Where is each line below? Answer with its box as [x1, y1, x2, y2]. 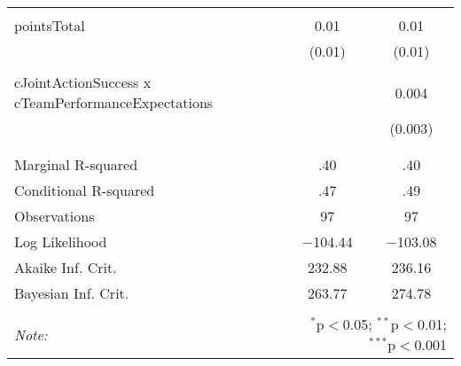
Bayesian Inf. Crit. [14, 283, 129, 303]
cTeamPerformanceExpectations [14, 92, 214, 113]
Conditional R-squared [14, 180, 155, 200]
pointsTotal [14, 15, 85, 35]
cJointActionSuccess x [14, 72, 152, 92]
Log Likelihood [14, 231, 107, 252]
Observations [14, 206, 95, 226]
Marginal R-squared [14, 154, 138, 175]
